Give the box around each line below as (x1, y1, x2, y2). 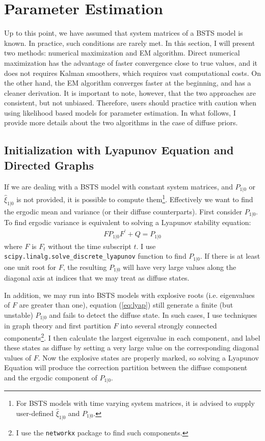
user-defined (16, 408, 54, 418)
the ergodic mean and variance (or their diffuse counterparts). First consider (4, 206, 243, 216)
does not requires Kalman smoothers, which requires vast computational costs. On (4, 67, 261, 78)
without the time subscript (48, 240, 131, 251)
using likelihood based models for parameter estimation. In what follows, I (4, 107, 236, 118)
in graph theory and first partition (4, 320, 111, 331)
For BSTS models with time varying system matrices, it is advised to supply (16, 398, 255, 408)
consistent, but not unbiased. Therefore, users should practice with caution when (4, 97, 256, 108)
